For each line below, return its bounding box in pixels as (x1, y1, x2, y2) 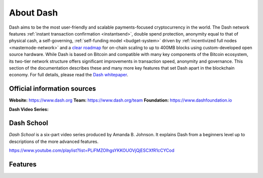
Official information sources (9, 85, 96, 93)
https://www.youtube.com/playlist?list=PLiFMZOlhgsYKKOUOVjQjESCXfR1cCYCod (9, 147, 175, 153)
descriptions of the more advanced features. (9, 139, 99, 144)
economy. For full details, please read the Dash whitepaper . (9, 72, 129, 78)
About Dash (9, 7, 58, 18)
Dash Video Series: (9, 106, 49, 112)
